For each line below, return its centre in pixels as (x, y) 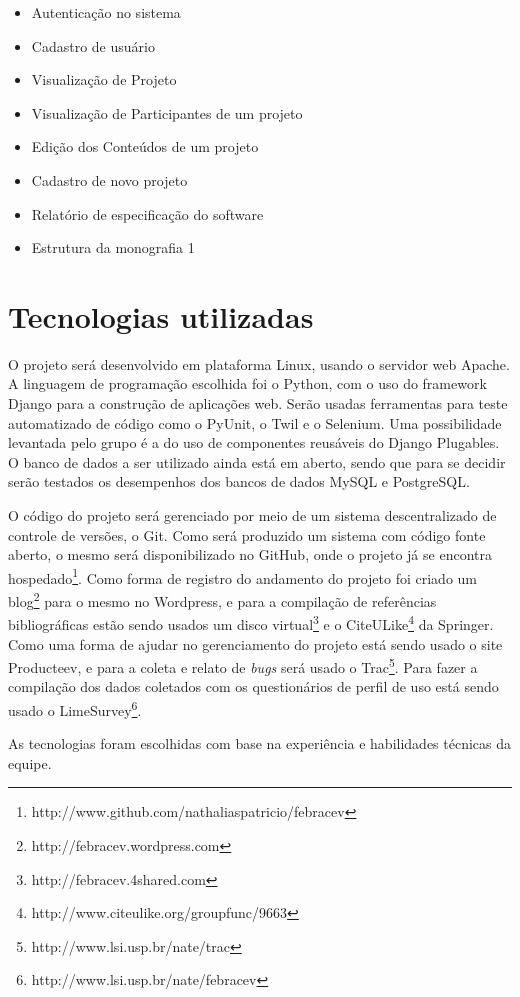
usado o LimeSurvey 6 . (75, 708)
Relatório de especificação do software (147, 213)
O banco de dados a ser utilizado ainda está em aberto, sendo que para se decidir (257, 461)
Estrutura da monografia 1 (113, 247)
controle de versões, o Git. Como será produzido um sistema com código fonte (247, 534)
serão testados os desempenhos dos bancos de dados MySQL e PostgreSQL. (239, 481)
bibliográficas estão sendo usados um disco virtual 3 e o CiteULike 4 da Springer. (251, 622)
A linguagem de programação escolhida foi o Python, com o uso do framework (247, 383)
